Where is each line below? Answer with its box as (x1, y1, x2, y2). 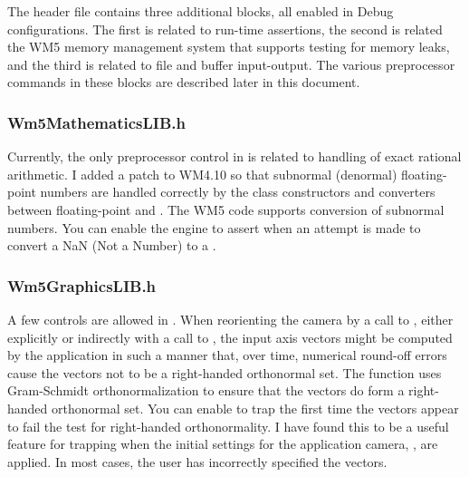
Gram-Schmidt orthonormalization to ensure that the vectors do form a (7, 381, 405, 400)
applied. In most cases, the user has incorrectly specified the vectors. (7, 452, 388, 471)
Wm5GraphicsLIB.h (7, 274, 157, 297)
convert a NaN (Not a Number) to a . (7, 236, 216, 255)
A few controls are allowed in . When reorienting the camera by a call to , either (7, 309, 454, 328)
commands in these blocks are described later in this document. (7, 73, 360, 92)
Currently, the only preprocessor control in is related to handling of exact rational (7, 147, 462, 166)
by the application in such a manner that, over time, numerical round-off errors (7, 346, 447, 365)
